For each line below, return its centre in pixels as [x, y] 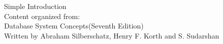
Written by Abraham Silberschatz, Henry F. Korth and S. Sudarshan [112, 35]
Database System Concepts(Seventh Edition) [74, 26]
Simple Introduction [35, 6]
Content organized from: [42, 16]
